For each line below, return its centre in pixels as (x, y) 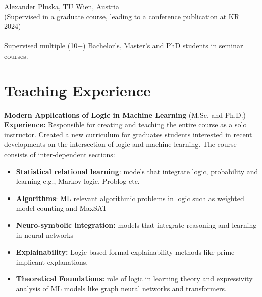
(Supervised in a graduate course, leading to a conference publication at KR (122, 16)
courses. (16, 55)
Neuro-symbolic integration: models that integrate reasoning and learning (136, 225)
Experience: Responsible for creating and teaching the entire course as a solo (125, 125)
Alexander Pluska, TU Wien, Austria (62, 6)
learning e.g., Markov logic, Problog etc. (78, 181)
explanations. (68, 261)
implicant (30, 261)
